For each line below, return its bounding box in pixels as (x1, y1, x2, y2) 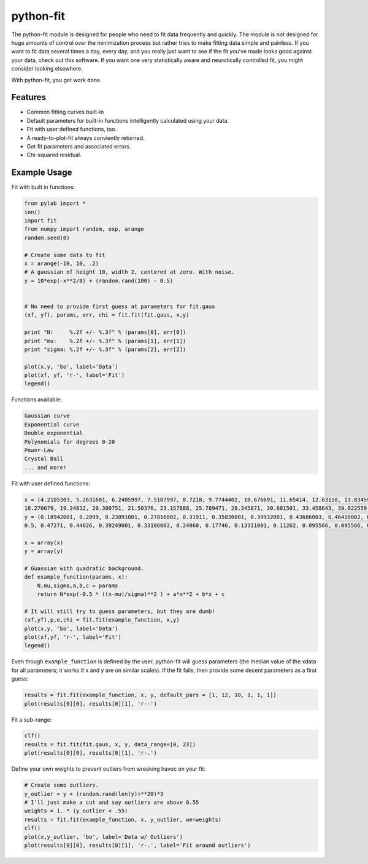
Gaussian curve (24, 412, 70, 420)
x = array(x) (24, 539, 64, 546)
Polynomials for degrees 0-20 (24, 438, 115, 445)
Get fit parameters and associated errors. (26, 142, 131, 150)
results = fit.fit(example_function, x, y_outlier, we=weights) (24, 816, 222, 823)
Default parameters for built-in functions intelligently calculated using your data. (26, 117, 229, 124)
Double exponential (24, 430, 83, 437)
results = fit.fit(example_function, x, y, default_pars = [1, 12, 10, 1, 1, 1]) (24, 692, 277, 699)
